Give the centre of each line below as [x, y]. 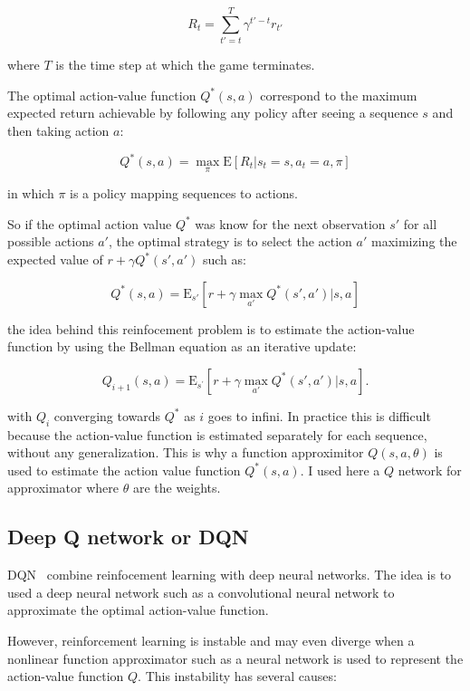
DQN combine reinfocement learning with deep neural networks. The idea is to [230, 575]
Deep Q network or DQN [128, 537]
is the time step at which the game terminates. [185, 65]
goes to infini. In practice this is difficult [319, 415]
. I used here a [340, 470]
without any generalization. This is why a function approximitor [186, 452]
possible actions [51, 241]
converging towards [107, 415]
